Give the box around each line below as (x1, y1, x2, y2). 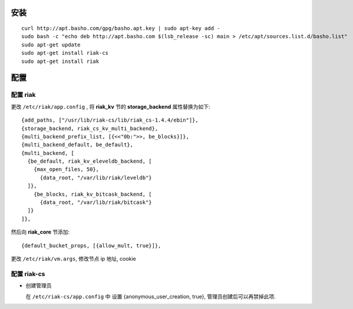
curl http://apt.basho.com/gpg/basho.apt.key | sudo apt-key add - (21, 25, 220, 32)
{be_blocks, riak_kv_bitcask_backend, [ (33, 191, 153, 197)
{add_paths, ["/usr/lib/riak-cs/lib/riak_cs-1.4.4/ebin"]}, (21, 117, 199, 123)
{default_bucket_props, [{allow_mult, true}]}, (21, 242, 161, 249)
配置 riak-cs (11, 270, 45, 278)
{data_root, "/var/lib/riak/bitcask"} (39, 199, 153, 206)
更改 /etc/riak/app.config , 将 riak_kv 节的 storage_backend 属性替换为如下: (11, 103, 210, 110)
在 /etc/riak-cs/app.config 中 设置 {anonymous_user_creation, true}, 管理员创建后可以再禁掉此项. (25, 293, 276, 300)
